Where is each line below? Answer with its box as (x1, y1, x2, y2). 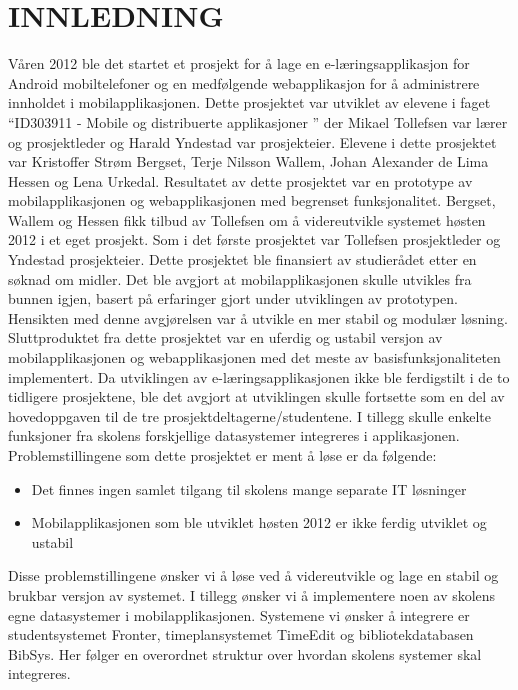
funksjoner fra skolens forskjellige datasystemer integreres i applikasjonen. (8, 425, 460, 446)
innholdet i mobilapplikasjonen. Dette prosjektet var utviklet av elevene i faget (8, 92, 491, 113)
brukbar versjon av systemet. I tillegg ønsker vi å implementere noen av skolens (8, 584, 496, 605)
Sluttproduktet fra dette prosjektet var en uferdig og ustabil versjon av (8, 327, 443, 348)
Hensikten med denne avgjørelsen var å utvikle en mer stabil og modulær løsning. (8, 307, 508, 328)
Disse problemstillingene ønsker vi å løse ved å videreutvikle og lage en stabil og (8, 565, 499, 586)
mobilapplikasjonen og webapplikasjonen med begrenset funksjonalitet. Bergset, (8, 190, 496, 211)
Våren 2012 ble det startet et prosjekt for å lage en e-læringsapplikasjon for (8, 53, 470, 74)
